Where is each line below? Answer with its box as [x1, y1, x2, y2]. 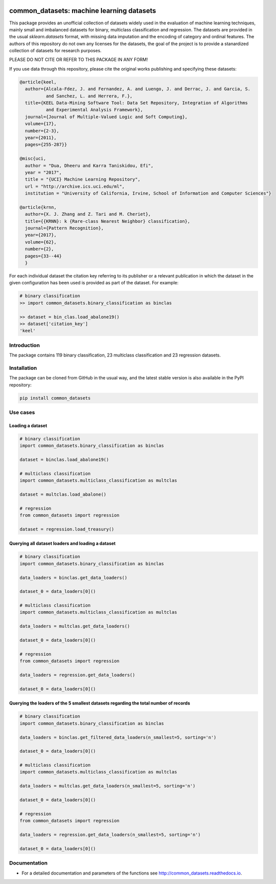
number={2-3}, [25, 128, 60, 134]
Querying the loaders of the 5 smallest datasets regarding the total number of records [9, 700, 190, 706]
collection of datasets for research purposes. [9, 48, 102, 54]
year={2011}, [25, 135, 57, 140]
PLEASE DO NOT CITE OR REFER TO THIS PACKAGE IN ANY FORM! [9, 57, 148, 63]
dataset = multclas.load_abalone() [19, 491, 106, 497]
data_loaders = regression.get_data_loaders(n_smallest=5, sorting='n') [19, 832, 201, 837]
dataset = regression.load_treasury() [19, 526, 114, 532]
